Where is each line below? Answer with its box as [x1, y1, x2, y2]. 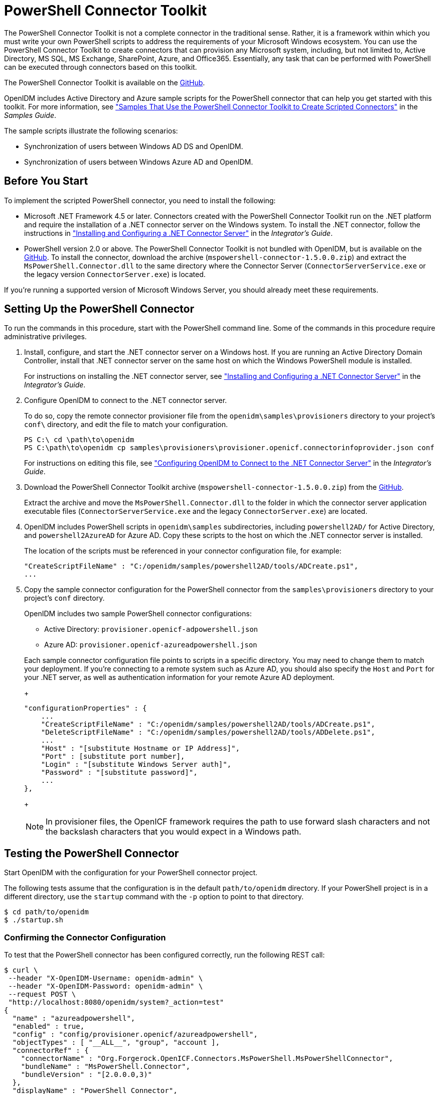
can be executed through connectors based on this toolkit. [4, 62, 197, 71]
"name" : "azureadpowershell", [12, 1014, 135, 1023]
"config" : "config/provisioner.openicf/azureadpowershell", [12, 1030, 258, 1039]
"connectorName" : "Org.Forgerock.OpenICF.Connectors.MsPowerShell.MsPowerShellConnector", [21, 1054, 393, 1063]
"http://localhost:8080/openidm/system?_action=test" [8, 998, 224, 1007]
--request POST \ [8, 990, 76, 999]
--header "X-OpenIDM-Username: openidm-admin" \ [8, 974, 203, 983]
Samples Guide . [4, 110, 56, 119]
